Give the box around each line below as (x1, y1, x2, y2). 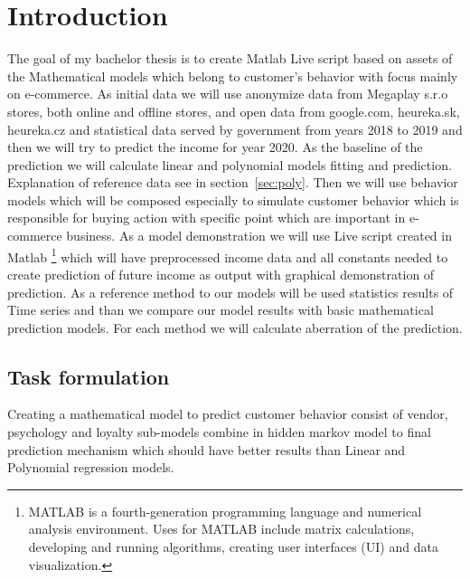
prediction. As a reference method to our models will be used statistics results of (7, 282, 454, 301)
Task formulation (7, 362, 170, 390)
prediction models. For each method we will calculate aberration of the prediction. (7, 318, 463, 337)
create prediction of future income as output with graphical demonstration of (7, 264, 435, 283)
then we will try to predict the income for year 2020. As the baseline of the (7, 138, 423, 157)
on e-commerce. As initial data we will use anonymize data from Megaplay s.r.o (7, 84, 448, 103)
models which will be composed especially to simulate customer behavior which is (7, 190, 459, 209)
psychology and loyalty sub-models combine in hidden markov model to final (7, 422, 431, 441)
